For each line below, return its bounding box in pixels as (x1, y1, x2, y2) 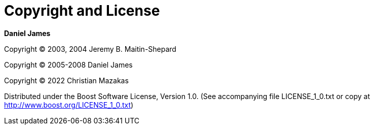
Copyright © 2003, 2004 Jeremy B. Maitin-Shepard (4, 44, 176, 53)
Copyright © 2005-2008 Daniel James (4, 60, 133, 69)
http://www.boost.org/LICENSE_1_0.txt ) (4, 100, 134, 109)
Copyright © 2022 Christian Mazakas (4, 76, 129, 85)
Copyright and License (4, 2, 160, 19)
